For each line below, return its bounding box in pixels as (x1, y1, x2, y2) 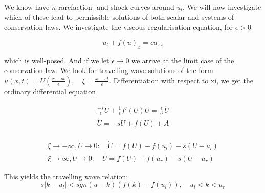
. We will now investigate (183, 2, 261, 12)
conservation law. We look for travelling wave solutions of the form (4, 65, 213, 76)
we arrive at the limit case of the (131, 55, 234, 65)
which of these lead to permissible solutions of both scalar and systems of (4, 11, 234, 22)
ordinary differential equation (4, 86, 96, 96)
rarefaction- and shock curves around (58, 2, 174, 12)
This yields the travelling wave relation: (4, 171, 128, 181)
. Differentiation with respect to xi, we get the (109, 75, 254, 85)
